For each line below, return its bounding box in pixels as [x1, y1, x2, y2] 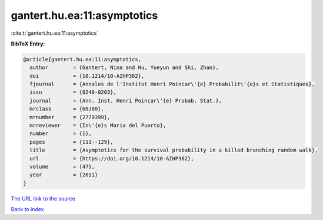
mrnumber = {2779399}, [29, 114, 111, 120]
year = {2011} [29, 172, 98, 178]
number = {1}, [29, 130, 92, 137]
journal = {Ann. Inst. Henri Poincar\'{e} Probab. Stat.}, [29, 97, 222, 104]
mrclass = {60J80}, [29, 106, 104, 112]
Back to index [11, 206, 44, 213]
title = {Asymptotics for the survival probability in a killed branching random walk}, [29, 147, 318, 153]
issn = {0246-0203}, [29, 89, 117, 96]
